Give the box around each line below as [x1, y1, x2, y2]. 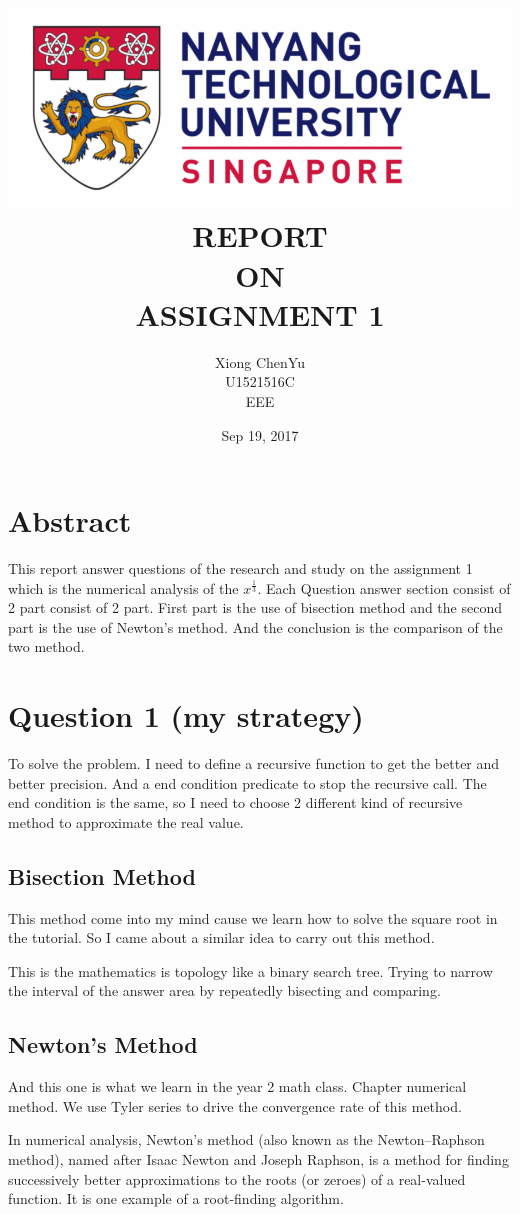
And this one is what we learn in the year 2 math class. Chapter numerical [8, 1076, 467, 1097]
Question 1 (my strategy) [8, 695, 364, 736]
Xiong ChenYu [215, 351, 305, 372]
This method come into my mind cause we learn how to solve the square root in [8, 907, 498, 928]
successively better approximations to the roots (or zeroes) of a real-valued [8, 1168, 466, 1189]
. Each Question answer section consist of [257, 577, 511, 598]
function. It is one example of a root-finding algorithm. [8, 1188, 344, 1209]
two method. [8, 636, 85, 657]
